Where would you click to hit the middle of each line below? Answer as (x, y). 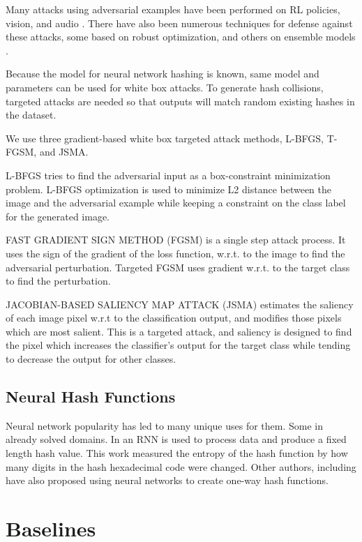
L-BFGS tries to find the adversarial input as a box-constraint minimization (168, 175)
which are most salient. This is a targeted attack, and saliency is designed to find (179, 331)
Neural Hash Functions (91, 397)
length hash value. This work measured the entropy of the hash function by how (177, 453)
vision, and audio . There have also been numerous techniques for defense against (179, 23)
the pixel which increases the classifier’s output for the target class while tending (178, 345)
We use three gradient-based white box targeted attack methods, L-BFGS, (165, 138)
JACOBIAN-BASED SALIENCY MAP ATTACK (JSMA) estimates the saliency (180, 304)
